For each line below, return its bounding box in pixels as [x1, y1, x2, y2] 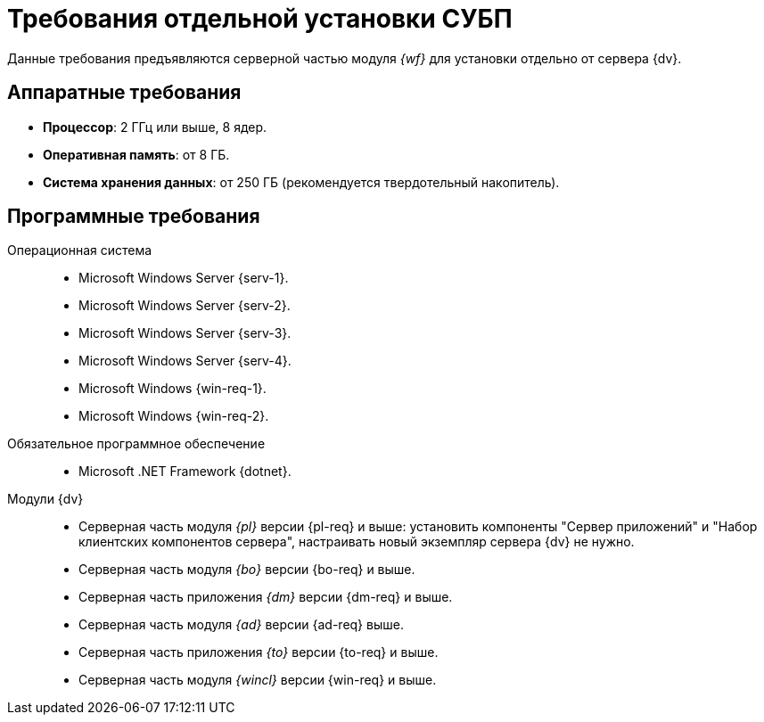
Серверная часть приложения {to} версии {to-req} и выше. [78, 644, 439, 660]
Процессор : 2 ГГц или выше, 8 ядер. [43, 119, 267, 135]
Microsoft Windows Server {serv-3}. [78, 325, 292, 341]
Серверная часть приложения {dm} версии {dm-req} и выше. [78, 589, 453, 605]
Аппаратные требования [7, 81, 242, 104]
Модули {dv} [7, 491, 84, 507]
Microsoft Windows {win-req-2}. [78, 408, 269, 424]
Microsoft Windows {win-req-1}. [78, 381, 267, 397]
